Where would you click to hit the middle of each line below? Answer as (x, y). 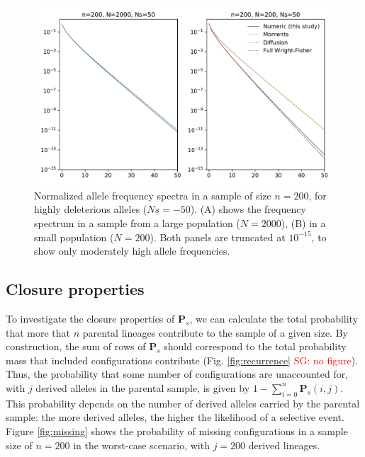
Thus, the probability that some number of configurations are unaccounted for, (177, 374)
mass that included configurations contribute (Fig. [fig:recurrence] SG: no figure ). (182, 360)
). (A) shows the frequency (248, 209)
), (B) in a (303, 223)
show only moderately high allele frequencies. (132, 251)
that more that (38, 332)
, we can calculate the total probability (274, 318)
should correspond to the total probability (255, 346)
